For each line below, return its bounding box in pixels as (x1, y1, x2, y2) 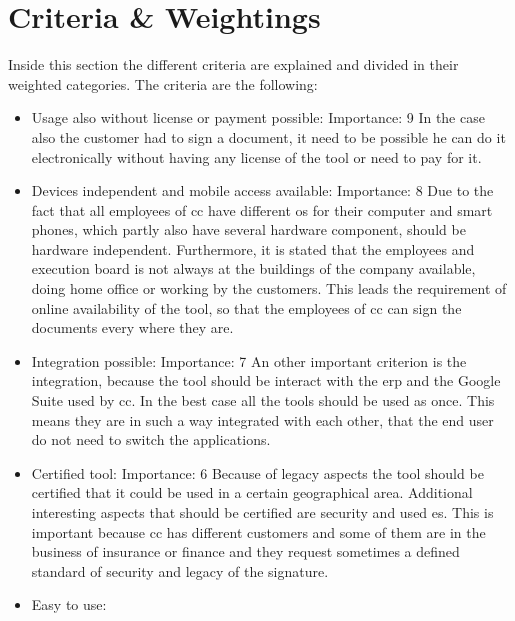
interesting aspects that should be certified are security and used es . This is (31, 502, 494, 522)
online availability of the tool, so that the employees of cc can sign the (31, 297, 462, 318)
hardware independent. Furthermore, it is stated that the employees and (31, 238, 475, 259)
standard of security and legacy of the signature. (31, 560, 329, 581)
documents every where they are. (31, 317, 234, 338)
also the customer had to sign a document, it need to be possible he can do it (31, 126, 506, 147)
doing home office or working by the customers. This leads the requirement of (31, 278, 507, 299)
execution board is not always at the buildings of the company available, (31, 258, 476, 279)
